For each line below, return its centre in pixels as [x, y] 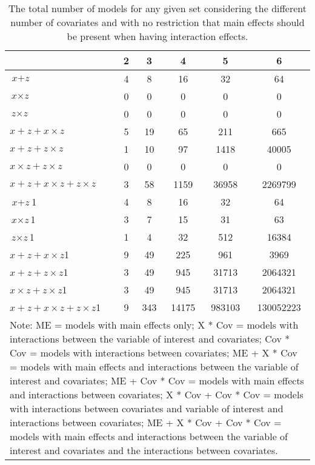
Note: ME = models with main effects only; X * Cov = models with [154, 325]
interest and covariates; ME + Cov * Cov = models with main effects [157, 380]
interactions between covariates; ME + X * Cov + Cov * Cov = [146, 422]
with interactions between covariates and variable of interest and [147, 408]
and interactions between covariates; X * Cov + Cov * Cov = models [157, 394]
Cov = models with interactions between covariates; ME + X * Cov [154, 353]
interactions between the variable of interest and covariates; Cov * [150, 339]
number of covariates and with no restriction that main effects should [157, 22]
